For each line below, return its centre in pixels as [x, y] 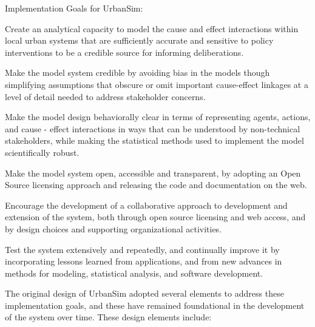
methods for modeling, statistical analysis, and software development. [134, 273]
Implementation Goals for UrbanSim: [74, 8]
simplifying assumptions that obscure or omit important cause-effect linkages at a [157, 84]
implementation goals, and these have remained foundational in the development [155, 305]
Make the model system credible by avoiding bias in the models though [137, 72]
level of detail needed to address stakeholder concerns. [105, 96]
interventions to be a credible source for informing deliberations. [124, 52]
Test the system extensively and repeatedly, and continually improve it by [142, 249]
